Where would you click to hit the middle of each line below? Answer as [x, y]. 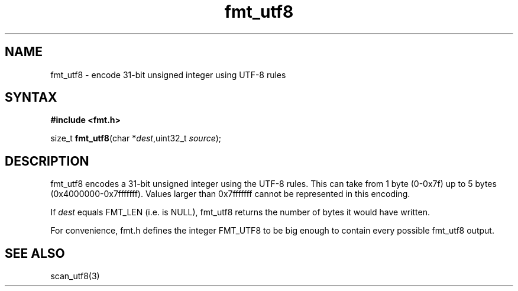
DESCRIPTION [47, 161]
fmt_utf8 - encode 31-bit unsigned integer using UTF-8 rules [168, 75]
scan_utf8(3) [75, 276]
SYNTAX [31, 98]
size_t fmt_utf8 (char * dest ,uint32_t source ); [136, 138]
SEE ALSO [35, 253]
